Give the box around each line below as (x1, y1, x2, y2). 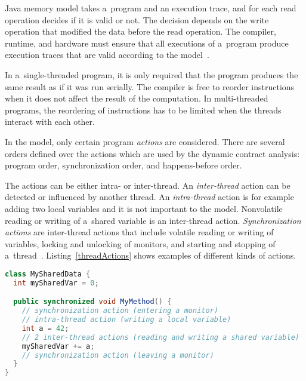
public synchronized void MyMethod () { (13, 297, 172, 306)
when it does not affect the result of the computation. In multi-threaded (5, 92, 268, 105)
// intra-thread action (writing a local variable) (21, 315, 231, 324)
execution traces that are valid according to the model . (5, 48, 209, 61)
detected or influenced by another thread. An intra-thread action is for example (5, 190, 294, 203)
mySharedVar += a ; (21, 342, 95, 351)
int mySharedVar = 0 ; (13, 278, 99, 287)
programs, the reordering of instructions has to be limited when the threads (5, 103, 282, 116)
